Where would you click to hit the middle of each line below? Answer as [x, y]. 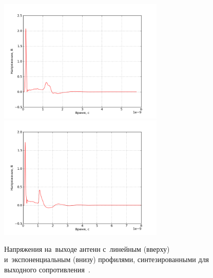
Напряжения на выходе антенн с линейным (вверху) [87, 249]
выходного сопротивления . [47, 269]
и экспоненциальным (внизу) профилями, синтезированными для [107, 259]
